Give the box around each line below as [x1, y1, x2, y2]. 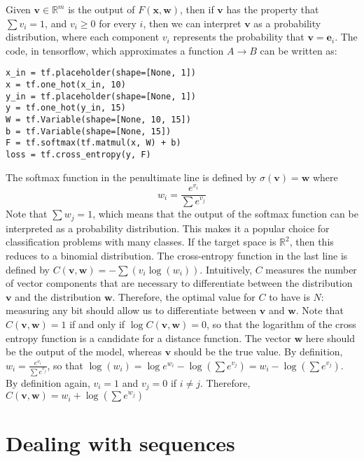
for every [99, 15, 136, 30]
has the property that [226, 2, 319, 16]
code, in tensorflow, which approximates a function [6, 43, 224, 57]
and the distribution [15, 289, 101, 304]
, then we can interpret [143, 15, 241, 30]
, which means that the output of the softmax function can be [92, 206, 358, 221]
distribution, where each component [6, 29, 160, 44]
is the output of [68, 2, 135, 16]
